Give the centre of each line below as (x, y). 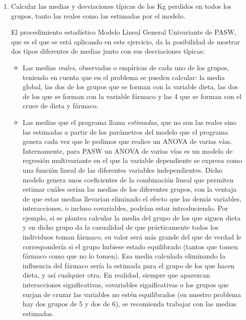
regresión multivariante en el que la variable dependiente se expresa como (132, 160)
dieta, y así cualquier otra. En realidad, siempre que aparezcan (116, 275)
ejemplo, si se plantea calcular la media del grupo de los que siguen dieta (132, 217)
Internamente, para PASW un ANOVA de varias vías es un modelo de (128, 150)
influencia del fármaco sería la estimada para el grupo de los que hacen (129, 265)
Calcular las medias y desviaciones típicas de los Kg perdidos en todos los (121, 6)
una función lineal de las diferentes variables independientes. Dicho (123, 170)
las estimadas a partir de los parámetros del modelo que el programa (125, 131)
